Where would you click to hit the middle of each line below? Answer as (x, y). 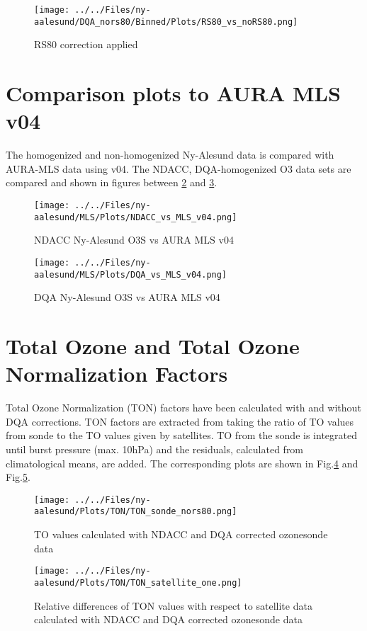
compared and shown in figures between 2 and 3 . (112, 182)
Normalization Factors (117, 374)
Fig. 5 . (18, 477)
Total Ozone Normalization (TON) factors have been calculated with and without (183, 408)
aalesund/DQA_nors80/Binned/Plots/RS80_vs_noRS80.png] (166, 22)
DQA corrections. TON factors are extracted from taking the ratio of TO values (180, 421)
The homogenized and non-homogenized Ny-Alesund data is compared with (170, 155)
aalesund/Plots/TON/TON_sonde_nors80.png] (136, 512)
